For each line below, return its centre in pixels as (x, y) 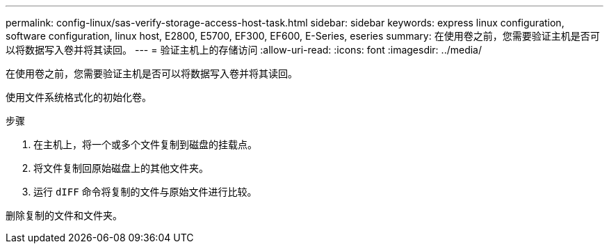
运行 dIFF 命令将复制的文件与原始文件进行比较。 (145, 192)
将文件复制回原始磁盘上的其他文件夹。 (121, 168)
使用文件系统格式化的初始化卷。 (79, 97)
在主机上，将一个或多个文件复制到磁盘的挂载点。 (145, 144)
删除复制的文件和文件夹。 (64, 215)
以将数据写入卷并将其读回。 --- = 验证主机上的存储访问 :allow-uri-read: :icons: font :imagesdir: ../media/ (244, 50)
